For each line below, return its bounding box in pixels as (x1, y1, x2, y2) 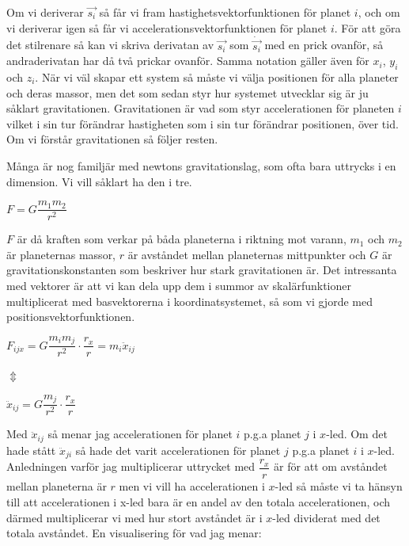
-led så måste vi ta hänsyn (275, 478, 403, 494)
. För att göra (334, 19, 401, 36)
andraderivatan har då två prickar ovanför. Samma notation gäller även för (6, 52, 369, 69)
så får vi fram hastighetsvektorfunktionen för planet (99, 4, 351, 20)
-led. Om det (326, 426, 388, 442)
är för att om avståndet (274, 458, 388, 475)
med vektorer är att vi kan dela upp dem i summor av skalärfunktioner (6, 277, 351, 294)
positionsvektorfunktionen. (6, 308, 135, 325)
